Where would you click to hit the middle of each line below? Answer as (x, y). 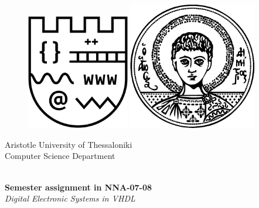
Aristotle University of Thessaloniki (69, 144)
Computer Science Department (60, 156)
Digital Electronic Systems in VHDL (70, 198)
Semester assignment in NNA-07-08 (79, 187)
